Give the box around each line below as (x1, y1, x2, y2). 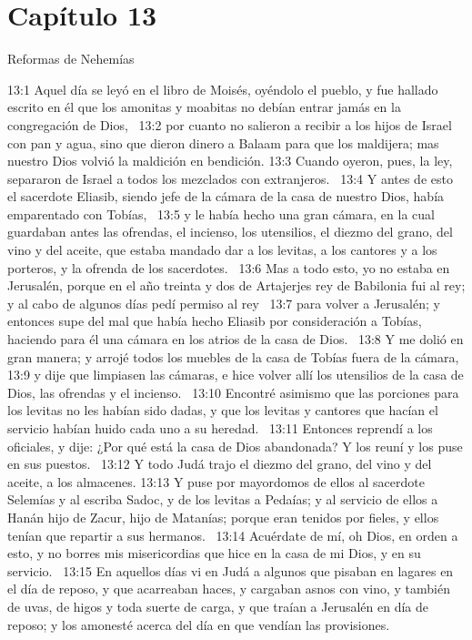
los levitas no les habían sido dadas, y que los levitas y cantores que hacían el (7, 401, 438, 420)
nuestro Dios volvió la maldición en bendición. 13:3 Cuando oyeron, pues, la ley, (7, 151, 453, 170)
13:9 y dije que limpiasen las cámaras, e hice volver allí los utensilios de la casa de (7, 365, 464, 384)
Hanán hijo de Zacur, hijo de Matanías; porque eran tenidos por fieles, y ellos (7, 507, 439, 526)
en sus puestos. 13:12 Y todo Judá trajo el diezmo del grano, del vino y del (7, 454, 432, 473)
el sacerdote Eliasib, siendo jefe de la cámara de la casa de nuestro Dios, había (7, 187, 445, 206)
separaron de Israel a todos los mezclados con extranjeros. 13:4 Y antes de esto (7, 168, 453, 188)
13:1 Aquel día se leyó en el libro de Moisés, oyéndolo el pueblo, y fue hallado (7, 79, 438, 98)
